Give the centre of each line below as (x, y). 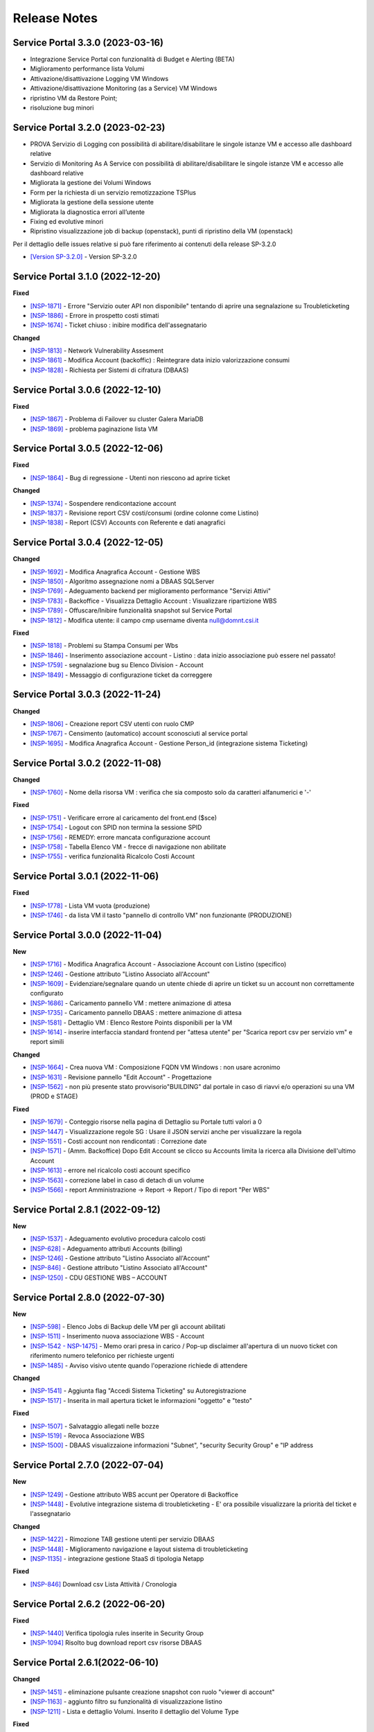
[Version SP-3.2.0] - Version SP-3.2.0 (84, 257)
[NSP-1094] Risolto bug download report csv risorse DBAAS (116, 1643)
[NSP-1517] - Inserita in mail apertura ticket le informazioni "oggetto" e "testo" (141, 1400)
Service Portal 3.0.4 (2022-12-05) (88, 543)
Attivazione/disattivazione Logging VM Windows (99, 78)
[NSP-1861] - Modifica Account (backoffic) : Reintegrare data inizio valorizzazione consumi (160, 360)
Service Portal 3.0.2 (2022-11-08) (87, 763)
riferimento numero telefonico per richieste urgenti (102, 1356)
